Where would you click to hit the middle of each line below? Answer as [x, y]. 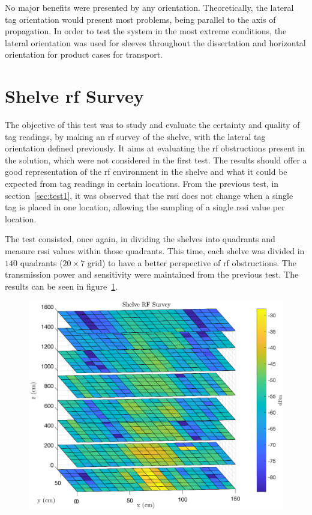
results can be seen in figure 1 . [61, 286]
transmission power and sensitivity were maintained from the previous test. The [152, 274]
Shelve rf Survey [74, 96]
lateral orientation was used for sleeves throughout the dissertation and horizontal [155, 42]
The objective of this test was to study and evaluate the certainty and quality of [152, 125]
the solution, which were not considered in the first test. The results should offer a [156, 160]
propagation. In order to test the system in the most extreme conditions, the [146, 31]
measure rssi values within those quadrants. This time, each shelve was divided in [155, 251]
